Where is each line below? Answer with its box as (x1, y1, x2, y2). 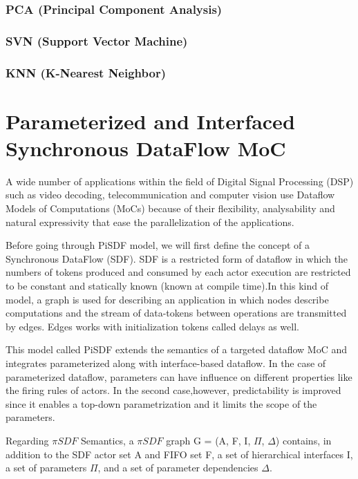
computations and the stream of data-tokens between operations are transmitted (6, 306, 347, 320)
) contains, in (275, 433, 332, 447)
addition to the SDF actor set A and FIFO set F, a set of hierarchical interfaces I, (6, 447, 353, 461)
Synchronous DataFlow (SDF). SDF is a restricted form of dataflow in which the (6, 251, 348, 265)
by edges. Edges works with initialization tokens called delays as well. (6, 319, 299, 333)
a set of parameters (6, 460, 87, 475)
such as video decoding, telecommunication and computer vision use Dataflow (6, 187, 335, 202)
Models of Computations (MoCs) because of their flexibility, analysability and (6, 201, 335, 216)
